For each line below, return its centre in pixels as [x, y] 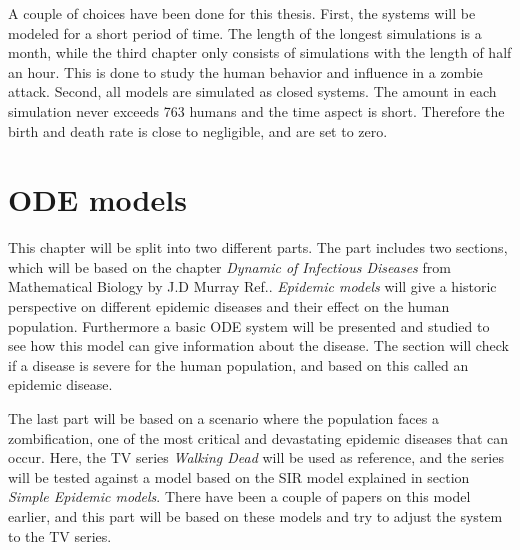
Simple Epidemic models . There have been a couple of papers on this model [239, 496]
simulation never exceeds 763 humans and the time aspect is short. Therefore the [256, 110]
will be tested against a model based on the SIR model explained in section [239, 476]
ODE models [97, 199]
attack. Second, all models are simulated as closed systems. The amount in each [252, 91]
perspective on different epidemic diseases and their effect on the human [229, 306]
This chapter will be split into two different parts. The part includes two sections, [258, 247]
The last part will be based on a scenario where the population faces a [223, 418]
